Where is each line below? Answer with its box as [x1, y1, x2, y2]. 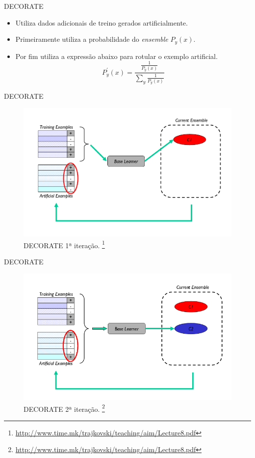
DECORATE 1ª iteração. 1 [24, 238, 105, 250]
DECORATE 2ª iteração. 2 [24, 402, 105, 414]
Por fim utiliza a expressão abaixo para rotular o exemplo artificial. [15, 51, 218, 61]
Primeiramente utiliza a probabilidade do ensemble [15, 34, 168, 44]
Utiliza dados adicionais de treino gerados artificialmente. [15, 17, 188, 28]
